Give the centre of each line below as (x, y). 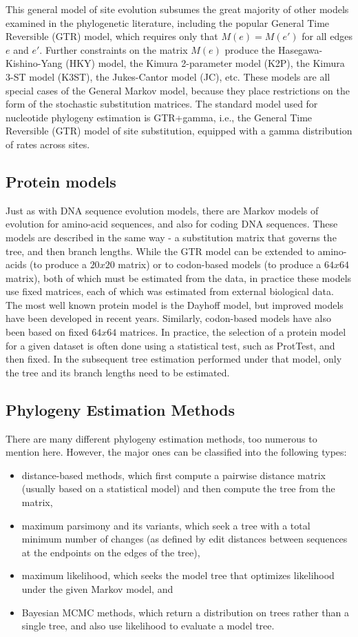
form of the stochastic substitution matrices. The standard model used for (162, 104)
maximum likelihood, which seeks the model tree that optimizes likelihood (178, 575)
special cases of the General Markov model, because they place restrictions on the (178, 90)
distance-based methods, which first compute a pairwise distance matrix (173, 475)
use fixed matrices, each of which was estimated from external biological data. (170, 291)
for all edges (327, 36)
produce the (250, 49)
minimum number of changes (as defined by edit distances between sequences (185, 539)
